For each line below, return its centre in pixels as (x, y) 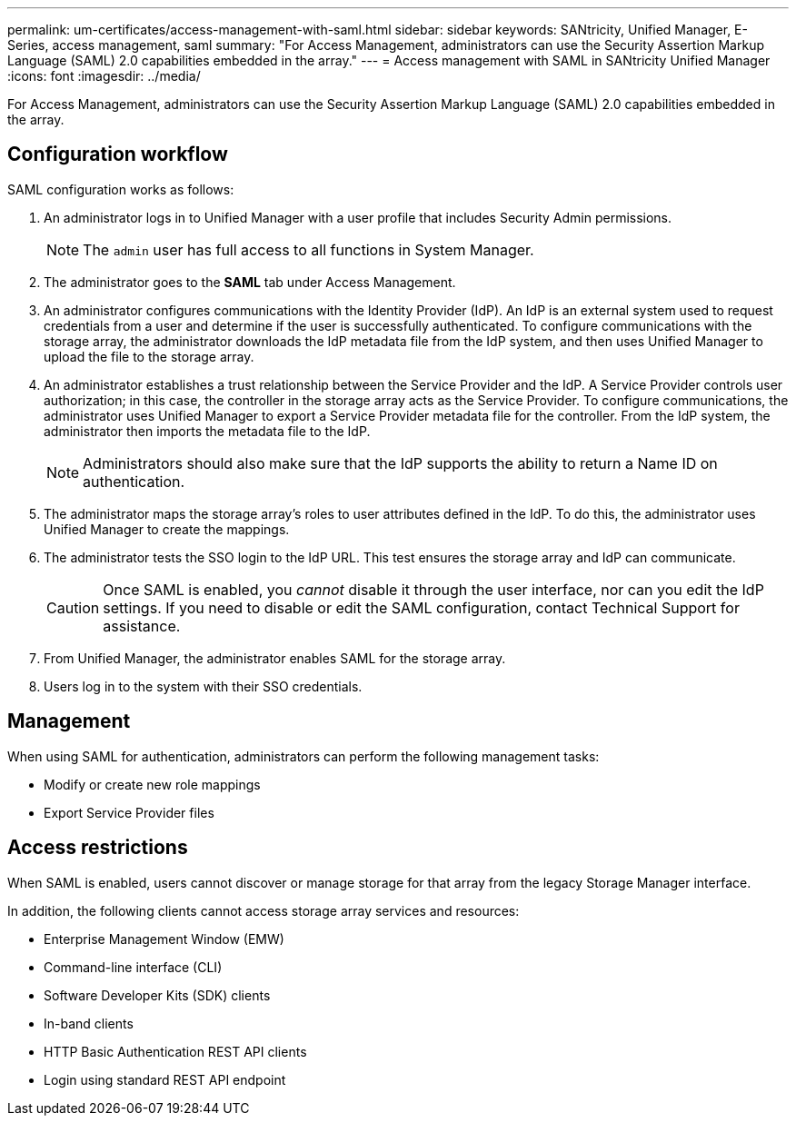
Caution (73, 607)
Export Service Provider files (129, 812)
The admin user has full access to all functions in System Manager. (308, 249)
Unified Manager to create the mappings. (167, 529)
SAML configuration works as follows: (121, 189)
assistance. (142, 626)
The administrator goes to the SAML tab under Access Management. (250, 282)
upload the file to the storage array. (149, 356)
